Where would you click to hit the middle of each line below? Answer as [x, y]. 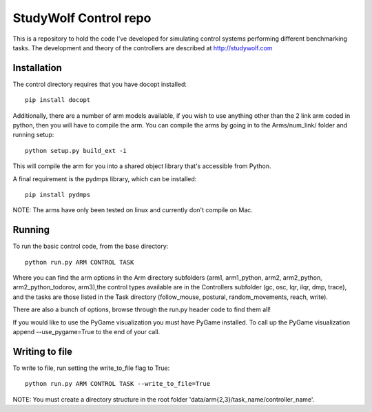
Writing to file [42, 351]
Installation [37, 68]
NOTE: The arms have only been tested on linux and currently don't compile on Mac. [133, 210]
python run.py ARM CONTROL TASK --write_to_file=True [117, 384]
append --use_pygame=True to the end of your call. [86, 332]
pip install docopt [58, 100]
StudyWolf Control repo [82, 18]
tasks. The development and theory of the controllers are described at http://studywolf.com [143, 48]
